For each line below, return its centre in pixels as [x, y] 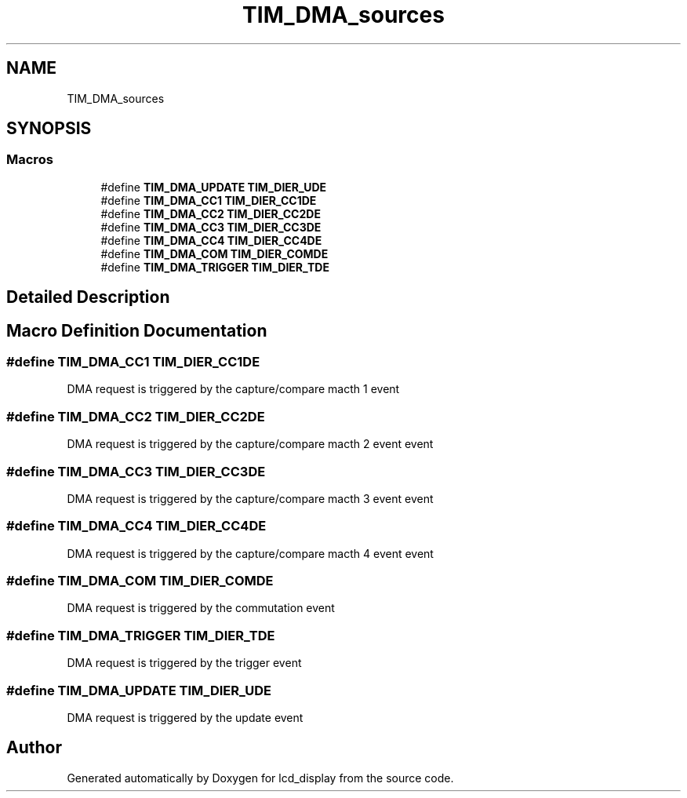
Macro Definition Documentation [137, 330]
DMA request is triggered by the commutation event [201, 608]
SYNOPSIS [49, 129]
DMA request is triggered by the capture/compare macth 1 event [233, 389]
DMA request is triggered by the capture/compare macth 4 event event [250, 553]
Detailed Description [88, 297]
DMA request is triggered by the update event [185, 717]
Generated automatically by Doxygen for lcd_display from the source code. [260, 778]
